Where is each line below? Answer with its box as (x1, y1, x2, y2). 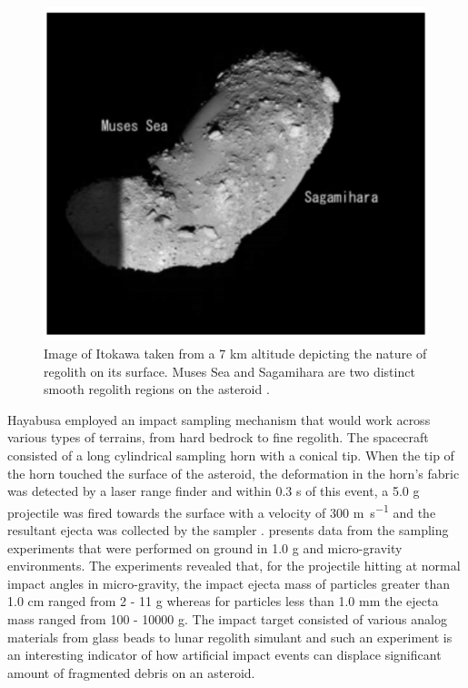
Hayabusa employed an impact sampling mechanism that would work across (7, 410, 431, 429)
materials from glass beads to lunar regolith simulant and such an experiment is (7, 627, 453, 646)
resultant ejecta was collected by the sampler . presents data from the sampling (7, 521, 449, 540)
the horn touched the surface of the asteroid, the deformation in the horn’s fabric (7, 463, 460, 482)
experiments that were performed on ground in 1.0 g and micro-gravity (7, 538, 403, 557)
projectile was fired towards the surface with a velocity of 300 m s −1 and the (7, 500, 436, 521)
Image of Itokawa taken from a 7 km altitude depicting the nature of (44, 344, 427, 363)
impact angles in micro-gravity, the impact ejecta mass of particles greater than (7, 573, 450, 592)
